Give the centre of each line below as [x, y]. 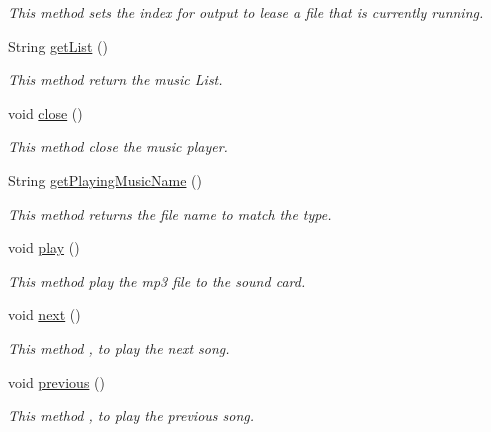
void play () [44, 247]
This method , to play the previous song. [131, 415]
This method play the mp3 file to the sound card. [157, 280]
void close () [45, 112]
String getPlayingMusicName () [105, 179]
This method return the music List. [115, 79]
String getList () [58, 45]
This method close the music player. [118, 146]
